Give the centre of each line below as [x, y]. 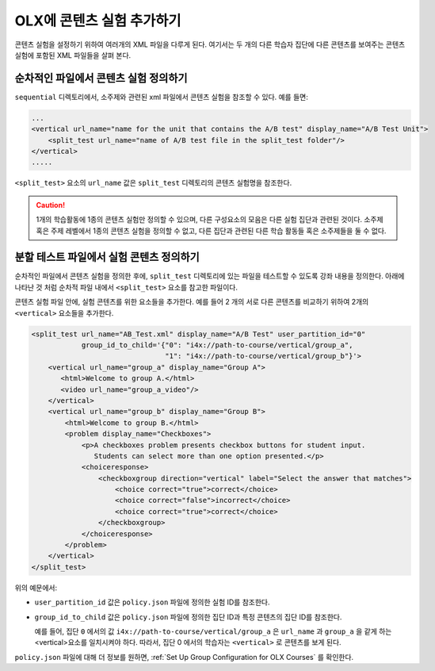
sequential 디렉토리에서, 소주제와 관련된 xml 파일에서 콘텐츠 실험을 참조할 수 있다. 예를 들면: [161, 97]
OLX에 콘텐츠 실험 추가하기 [98, 21]
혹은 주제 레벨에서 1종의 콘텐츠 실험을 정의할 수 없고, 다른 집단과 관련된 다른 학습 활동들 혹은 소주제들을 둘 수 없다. [211, 231]
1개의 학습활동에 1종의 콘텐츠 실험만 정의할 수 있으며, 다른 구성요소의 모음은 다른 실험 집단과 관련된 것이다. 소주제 [210, 220]
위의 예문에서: [36, 588]
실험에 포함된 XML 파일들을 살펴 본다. [73, 55]
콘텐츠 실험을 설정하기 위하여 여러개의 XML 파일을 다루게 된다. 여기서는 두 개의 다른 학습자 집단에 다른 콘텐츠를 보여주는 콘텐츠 [210, 44]
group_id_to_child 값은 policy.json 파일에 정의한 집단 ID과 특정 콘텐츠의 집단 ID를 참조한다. [188, 617]
